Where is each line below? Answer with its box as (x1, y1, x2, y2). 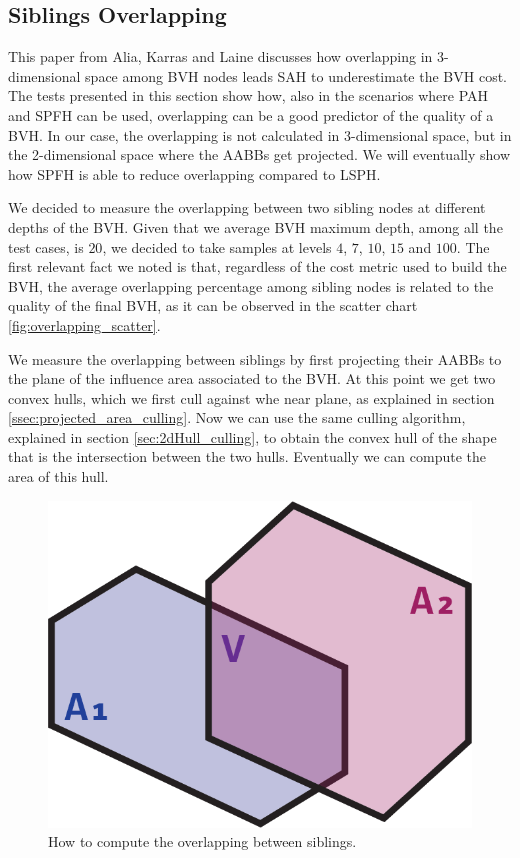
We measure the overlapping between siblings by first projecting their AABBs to (8, 348, 502, 369)
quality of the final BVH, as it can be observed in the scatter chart (8, 295, 418, 316)
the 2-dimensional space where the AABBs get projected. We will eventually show (8, 144, 510, 165)
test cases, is (8, 236, 84, 257)
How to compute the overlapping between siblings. (48, 831, 357, 852)
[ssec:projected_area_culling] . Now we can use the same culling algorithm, (8, 407, 466, 428)
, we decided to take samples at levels (102, 236, 332, 257)
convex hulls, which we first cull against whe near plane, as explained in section (8, 387, 495, 408)
